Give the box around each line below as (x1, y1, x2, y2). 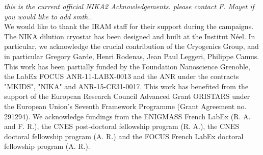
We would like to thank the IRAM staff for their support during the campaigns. (4, 21, 254, 32)
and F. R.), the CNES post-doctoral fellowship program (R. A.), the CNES (4, 121, 239, 132)
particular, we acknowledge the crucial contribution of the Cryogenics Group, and (4, 41, 259, 51)
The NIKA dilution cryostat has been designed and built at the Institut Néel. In (4, 31, 255, 41)
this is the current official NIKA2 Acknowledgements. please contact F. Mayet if (4, 1, 254, 11)
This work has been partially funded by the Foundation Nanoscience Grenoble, (4, 61, 250, 71)
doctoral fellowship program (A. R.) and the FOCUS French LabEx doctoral (4, 131, 244, 141)
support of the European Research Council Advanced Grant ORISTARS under (4, 91, 250, 101)
